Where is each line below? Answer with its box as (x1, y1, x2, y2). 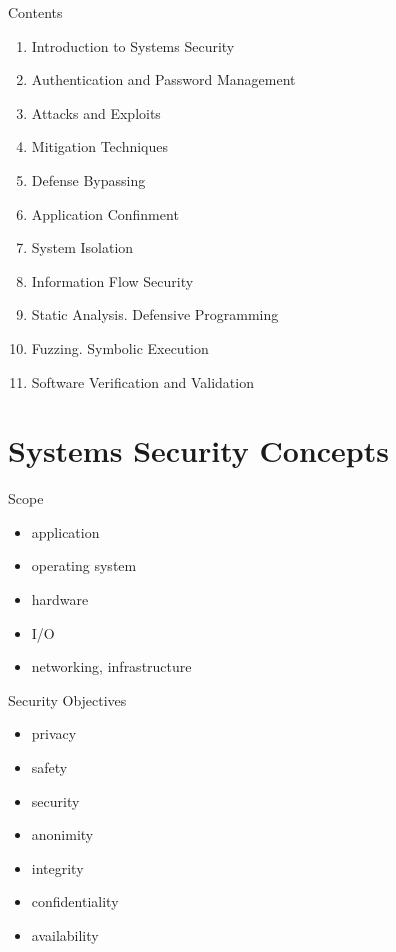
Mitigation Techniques (31, 136, 169, 157)
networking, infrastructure (31, 656, 192, 677)
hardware (31, 589, 89, 610)
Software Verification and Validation (31, 371, 254, 392)
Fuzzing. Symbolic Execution (31, 337, 209, 358)
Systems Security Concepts (8, 430, 389, 471)
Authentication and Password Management (31, 69, 296, 90)
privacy (31, 723, 77, 744)
